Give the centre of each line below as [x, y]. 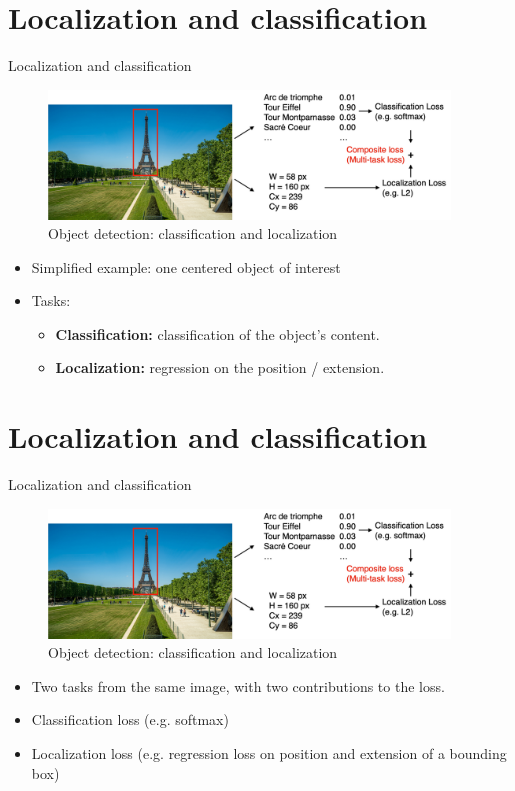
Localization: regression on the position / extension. [220, 367]
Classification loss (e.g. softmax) [130, 719]
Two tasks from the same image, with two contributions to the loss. [238, 685]
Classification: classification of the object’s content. [217, 333]
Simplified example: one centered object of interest [186, 266]
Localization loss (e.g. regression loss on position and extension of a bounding [269, 752]
